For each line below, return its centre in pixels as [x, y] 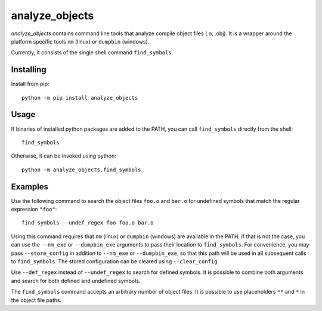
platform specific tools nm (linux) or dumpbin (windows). [80, 41]
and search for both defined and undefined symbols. [76, 281]
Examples [30, 187]
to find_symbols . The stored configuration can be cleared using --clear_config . [115, 261]
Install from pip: [30, 84]
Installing [29, 70]
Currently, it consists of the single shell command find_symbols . [92, 53]
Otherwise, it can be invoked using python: [64, 156]
